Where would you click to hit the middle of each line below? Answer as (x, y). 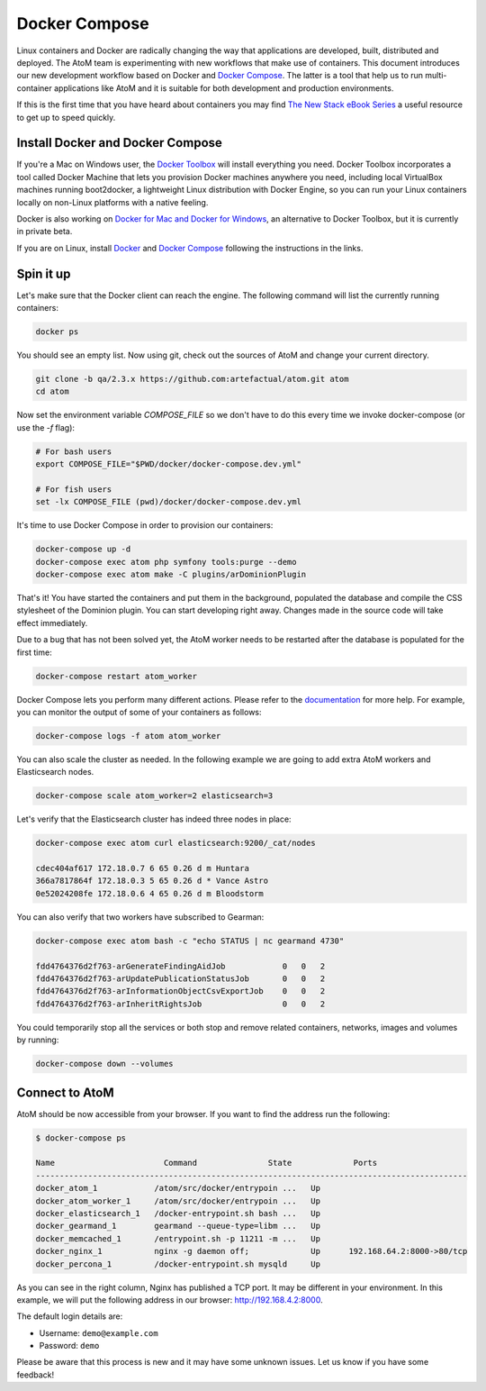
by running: (38, 1040)
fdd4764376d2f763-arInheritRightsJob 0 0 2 (180, 1004)
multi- (436, 76)
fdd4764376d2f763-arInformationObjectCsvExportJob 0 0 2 (180, 991)
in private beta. (45, 232)
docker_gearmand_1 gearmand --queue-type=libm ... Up (178, 1226)
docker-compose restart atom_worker (117, 676)
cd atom (52, 391)
